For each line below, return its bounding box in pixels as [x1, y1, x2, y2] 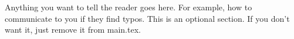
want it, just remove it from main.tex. [5, 24, 141, 36]
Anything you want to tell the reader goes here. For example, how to [5, 1, 252, 13]
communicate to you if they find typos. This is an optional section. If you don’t [5, 12, 290, 24]
